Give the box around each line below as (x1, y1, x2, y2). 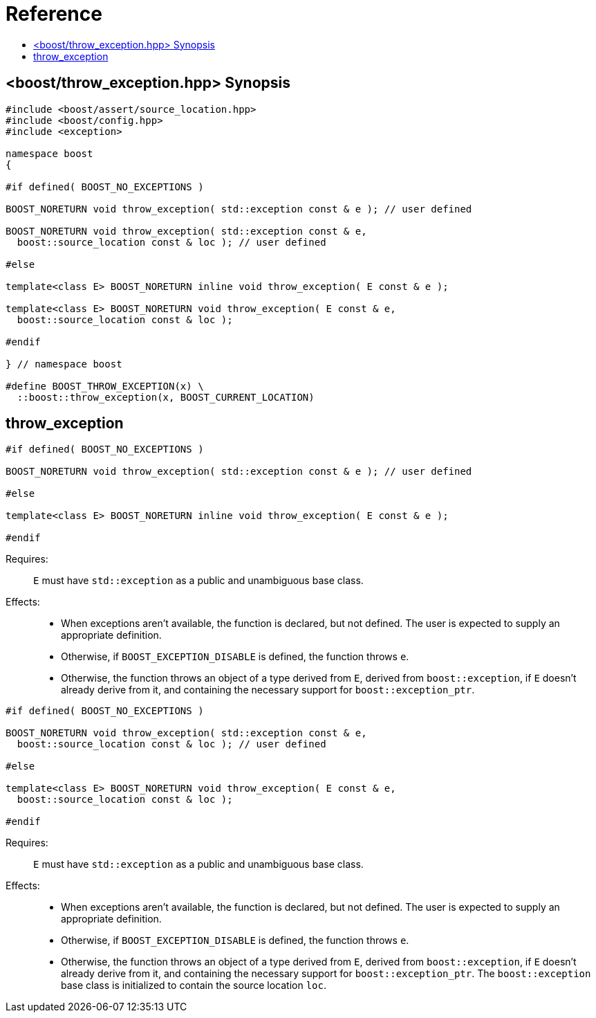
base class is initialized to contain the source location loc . (61, 979, 327, 992)
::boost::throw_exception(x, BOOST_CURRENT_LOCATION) (17, 391, 315, 403)
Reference (6, 2, 102, 26)
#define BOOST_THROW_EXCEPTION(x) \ (6, 380, 204, 392)
